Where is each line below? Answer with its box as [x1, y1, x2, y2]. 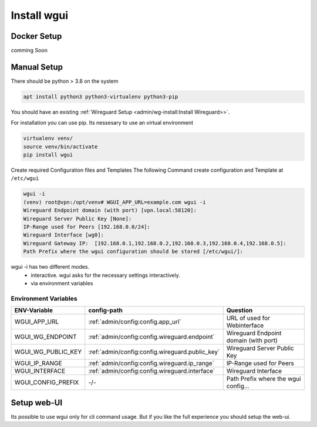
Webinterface [226, 321, 264, 329]
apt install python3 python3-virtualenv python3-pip [23, 93, 178, 100]
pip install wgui [23, 152, 73, 158]
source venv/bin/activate [23, 143, 98, 150]
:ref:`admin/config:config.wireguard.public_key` [88, 348, 220, 356]
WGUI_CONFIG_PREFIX [14, 378, 79, 386]
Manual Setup [11, 62, 63, 72]
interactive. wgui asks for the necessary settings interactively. [31, 271, 180, 279]
